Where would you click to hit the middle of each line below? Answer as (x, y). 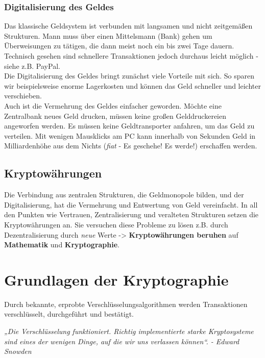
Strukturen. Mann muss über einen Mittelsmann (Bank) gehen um (108, 35)
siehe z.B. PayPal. (32, 66)
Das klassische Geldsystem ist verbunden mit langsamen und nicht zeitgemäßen (128, 26)
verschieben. (23, 96)
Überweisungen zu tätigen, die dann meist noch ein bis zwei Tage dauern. (119, 46)
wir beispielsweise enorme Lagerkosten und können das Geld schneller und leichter (132, 85)
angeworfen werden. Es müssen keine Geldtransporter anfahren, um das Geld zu (129, 126)
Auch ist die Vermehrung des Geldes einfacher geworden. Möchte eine (113, 105)
